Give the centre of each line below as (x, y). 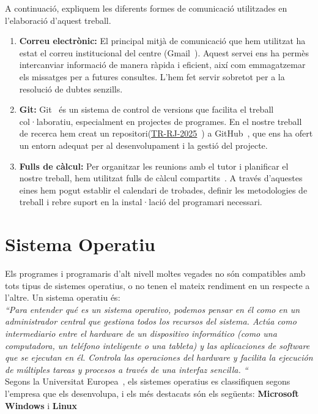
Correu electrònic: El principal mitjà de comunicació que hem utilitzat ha (162, 41)
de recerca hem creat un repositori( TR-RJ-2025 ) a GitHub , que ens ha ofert (166, 133)
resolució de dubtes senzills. (71, 88)
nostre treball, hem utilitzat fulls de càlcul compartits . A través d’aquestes (161, 178)
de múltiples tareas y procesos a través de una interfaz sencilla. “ (127, 369)
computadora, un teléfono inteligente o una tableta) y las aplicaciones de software (157, 345)
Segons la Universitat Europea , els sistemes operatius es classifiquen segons (148, 381)
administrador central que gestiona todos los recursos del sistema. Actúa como (151, 321)
